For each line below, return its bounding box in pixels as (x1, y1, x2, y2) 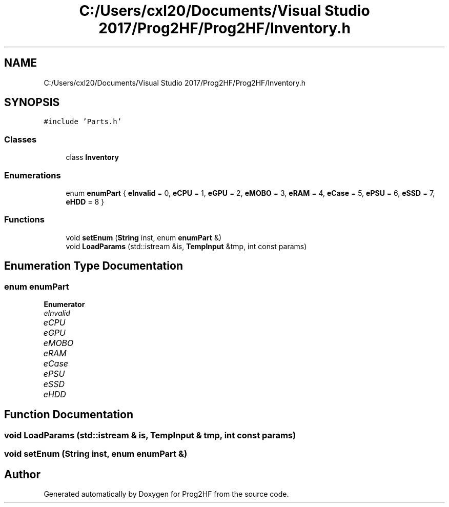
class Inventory (66, 153, 119, 162)
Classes (4, 134, 37, 145)
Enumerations (4, 170, 61, 180)
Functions (4, 214, 45, 225)
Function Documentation (4, 408, 133, 421)
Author (4, 468, 40, 481)
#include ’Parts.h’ (44, 117, 122, 126)
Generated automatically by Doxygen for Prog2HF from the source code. (44, 489, 289, 498)
